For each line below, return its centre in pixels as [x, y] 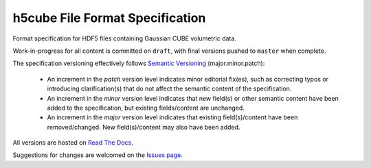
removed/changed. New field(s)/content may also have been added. [144, 127]
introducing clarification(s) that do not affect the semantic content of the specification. [169, 88]
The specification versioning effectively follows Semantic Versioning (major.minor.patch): [139, 63]
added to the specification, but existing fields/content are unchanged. [146, 108]
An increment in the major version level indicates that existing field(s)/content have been [172, 117]
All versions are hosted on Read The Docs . [73, 143]
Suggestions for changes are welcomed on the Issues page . [98, 155]
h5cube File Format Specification [109, 18]
